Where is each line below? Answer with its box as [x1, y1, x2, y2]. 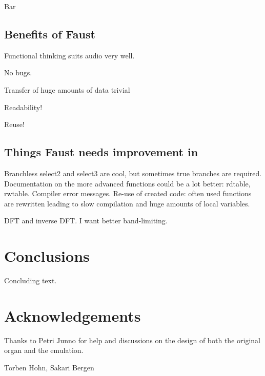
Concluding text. [4, 275, 57, 286]
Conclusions [4, 245, 90, 266]
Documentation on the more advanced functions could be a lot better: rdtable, [4, 178, 251, 189]
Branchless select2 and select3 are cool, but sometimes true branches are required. [4, 168, 262, 178]
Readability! [4, 101, 43, 112]
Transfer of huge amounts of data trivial [4, 84, 130, 95]
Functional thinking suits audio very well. [4, 50, 135, 60]
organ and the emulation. [4, 345, 84, 356]
